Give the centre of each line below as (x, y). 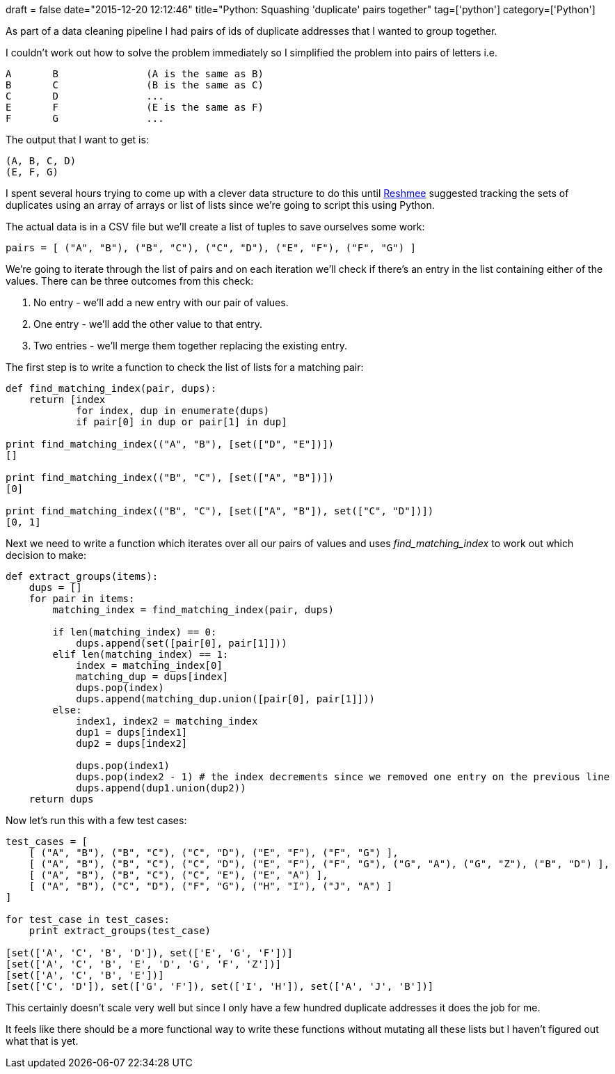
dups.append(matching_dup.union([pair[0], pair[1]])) (226, 699)
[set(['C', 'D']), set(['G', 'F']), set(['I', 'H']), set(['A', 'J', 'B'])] (220, 986)
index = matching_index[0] (149, 665)
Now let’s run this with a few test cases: (96, 820)
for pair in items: (82, 599)
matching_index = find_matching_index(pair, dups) (193, 610)
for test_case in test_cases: (88, 919)
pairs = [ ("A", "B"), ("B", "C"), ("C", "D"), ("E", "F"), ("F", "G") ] (211, 248)
